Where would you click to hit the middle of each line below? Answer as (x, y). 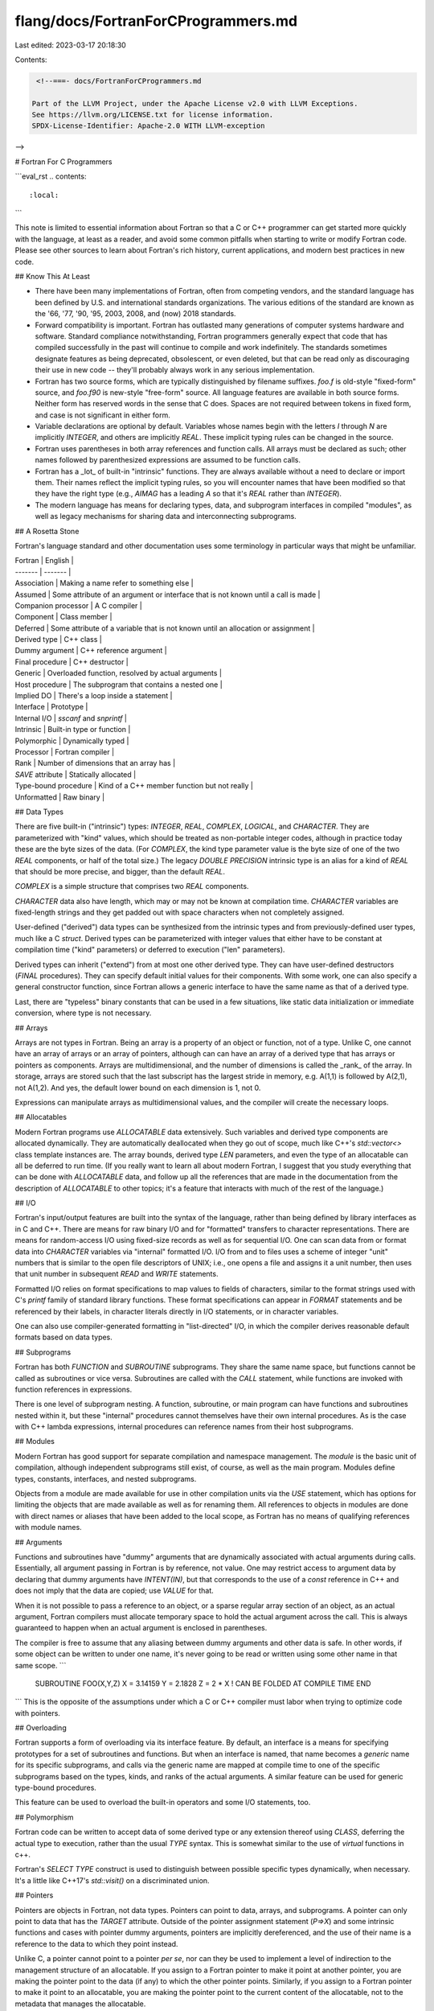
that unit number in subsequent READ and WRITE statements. (117, 1274)
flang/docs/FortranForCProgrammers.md (156, 21)
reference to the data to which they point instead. (96, 1943)
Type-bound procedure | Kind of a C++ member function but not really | (134, 786)
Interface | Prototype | (51, 707)
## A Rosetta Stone (47, 531)
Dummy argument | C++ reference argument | (91, 651)
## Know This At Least (52, 276)
